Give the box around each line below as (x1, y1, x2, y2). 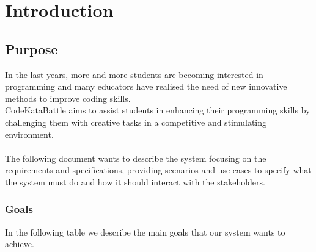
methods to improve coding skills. (5, 92, 131, 104)
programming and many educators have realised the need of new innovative (5, 80, 287, 93)
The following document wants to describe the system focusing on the (5, 151, 266, 164)
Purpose (5, 39, 58, 58)
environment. (5, 128, 54, 140)
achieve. (5, 237, 34, 250)
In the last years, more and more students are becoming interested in (5, 68, 263, 81)
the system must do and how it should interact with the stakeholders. (5, 175, 265, 188)
